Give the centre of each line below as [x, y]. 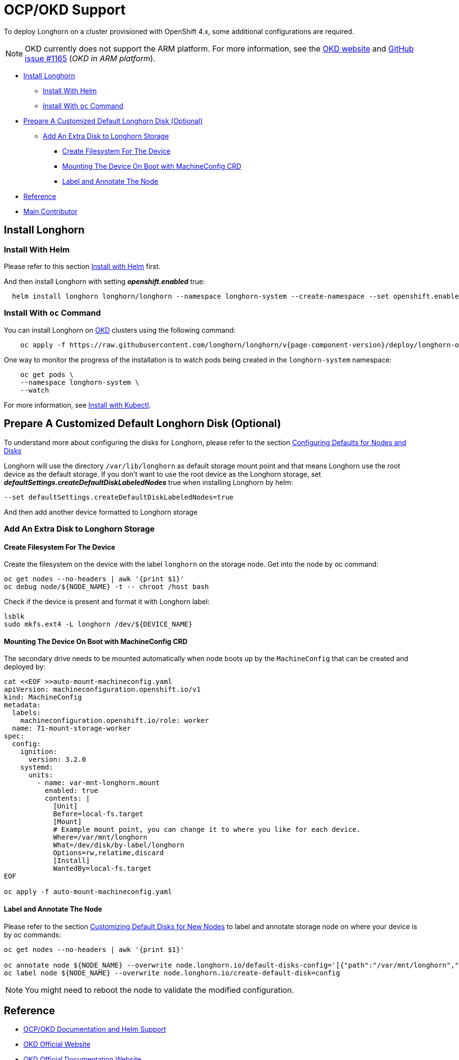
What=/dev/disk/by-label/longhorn [119, 845]
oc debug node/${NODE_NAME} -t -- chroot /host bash [106, 587]
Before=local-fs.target [98, 814]
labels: [26, 713]
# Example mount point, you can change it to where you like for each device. [207, 830]
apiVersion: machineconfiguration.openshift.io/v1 [102, 690]
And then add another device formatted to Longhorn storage [101, 512]
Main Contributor [51, 211]
